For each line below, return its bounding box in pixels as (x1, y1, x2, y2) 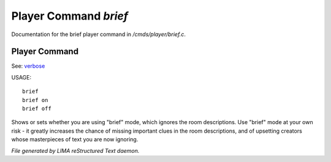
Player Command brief (11, 9, 129, 23)
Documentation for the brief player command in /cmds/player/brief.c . (11, 31, 186, 38)
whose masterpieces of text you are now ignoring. (11, 136, 139, 143)
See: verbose (11, 62, 45, 70)
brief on (22, 97, 48, 103)
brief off (22, 105, 51, 112)
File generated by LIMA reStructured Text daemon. (11, 147, 140, 154)
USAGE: (11, 73, 32, 81)
